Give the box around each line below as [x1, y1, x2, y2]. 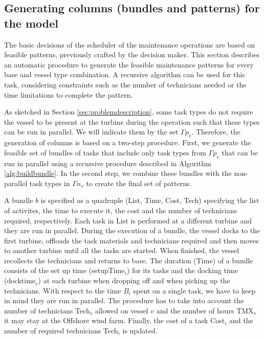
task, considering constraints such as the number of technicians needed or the [4, 79, 247, 89]
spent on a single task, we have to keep [133, 285, 256, 296]
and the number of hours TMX [156, 305, 254, 315]
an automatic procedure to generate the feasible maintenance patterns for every [4, 59, 254, 70]
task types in [29, 177, 70, 188]
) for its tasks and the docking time [126, 265, 238, 276]
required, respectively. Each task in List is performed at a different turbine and [4, 215, 252, 225]
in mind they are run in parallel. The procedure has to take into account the [4, 295, 244, 306]
